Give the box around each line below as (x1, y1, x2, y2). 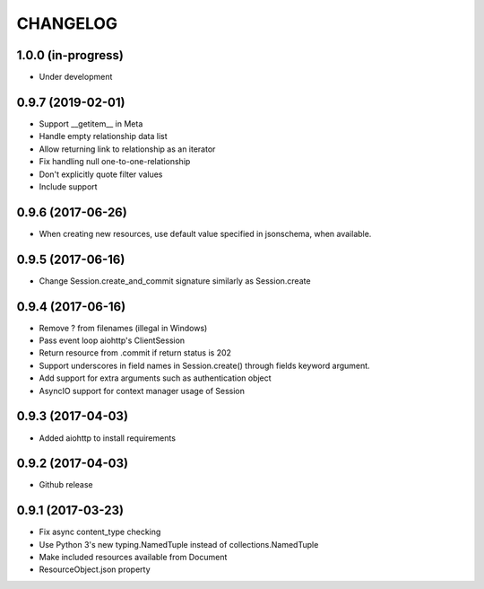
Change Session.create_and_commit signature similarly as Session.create (39, 275, 311, 286)
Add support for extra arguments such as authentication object (39, 373, 272, 383)
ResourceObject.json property (39, 564, 151, 575)
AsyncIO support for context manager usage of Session (39, 385, 246, 396)
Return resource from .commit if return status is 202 (39, 347, 232, 358)
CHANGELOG (16, 13, 118, 33)
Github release (39, 479, 93, 490)
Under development (39, 72, 113, 83)
